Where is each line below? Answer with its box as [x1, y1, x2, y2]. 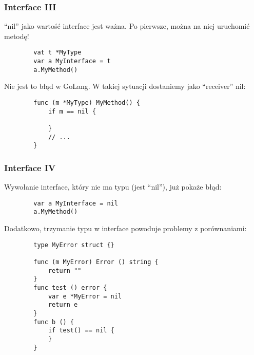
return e [48, 301, 78, 309]
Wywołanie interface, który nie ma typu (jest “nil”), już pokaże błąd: [4, 181, 222, 192]
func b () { [33, 318, 74, 326]
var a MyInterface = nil [33, 199, 118, 207]
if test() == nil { [48, 327, 114, 334]
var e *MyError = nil [48, 292, 122, 300]
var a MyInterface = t [33, 58, 111, 65]
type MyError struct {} [33, 241, 114, 249]
